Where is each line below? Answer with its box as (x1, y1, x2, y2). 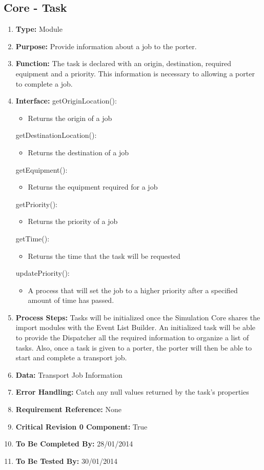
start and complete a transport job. (15, 352, 127, 363)
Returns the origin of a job (28, 112, 112, 123)
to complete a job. (15, 78, 73, 89)
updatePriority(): (15, 268, 70, 278)
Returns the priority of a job (28, 216, 118, 227)
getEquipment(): (15, 164, 68, 175)
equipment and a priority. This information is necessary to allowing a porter (15, 68, 255, 78)
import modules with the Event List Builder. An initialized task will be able (15, 322, 255, 333)
